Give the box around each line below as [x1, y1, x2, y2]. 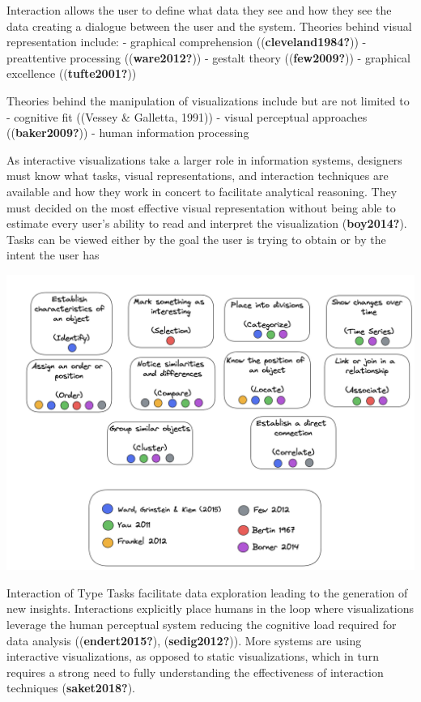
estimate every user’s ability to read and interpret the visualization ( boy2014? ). [6, 215, 407, 232]
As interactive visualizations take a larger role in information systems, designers [6, 151, 402, 168]
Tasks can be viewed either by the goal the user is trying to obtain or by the [6, 230, 386, 247]
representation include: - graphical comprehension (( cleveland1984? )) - [6, 33, 367, 50]
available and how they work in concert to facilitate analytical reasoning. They [6, 182, 398, 199]
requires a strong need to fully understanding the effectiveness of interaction [6, 663, 384, 680]
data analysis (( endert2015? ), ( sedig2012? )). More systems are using [6, 631, 362, 648]
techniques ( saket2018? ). [6, 679, 135, 696]
